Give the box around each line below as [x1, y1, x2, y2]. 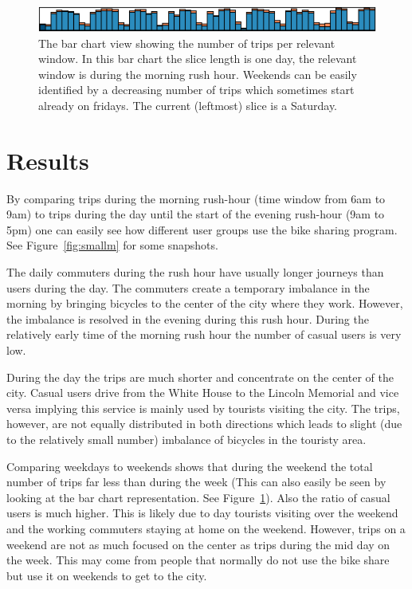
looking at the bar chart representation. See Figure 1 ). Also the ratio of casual [6, 489, 390, 505]
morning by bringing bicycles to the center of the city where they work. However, [6, 295, 403, 312]
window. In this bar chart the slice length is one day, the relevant [38, 50, 357, 67]
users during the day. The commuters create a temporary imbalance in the [6, 279, 370, 296]
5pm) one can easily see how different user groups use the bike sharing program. [6, 221, 398, 238]
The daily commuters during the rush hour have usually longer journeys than [6, 264, 384, 280]
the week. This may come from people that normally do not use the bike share [6, 552, 390, 568]
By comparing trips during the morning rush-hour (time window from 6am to [6, 190, 386, 206]
